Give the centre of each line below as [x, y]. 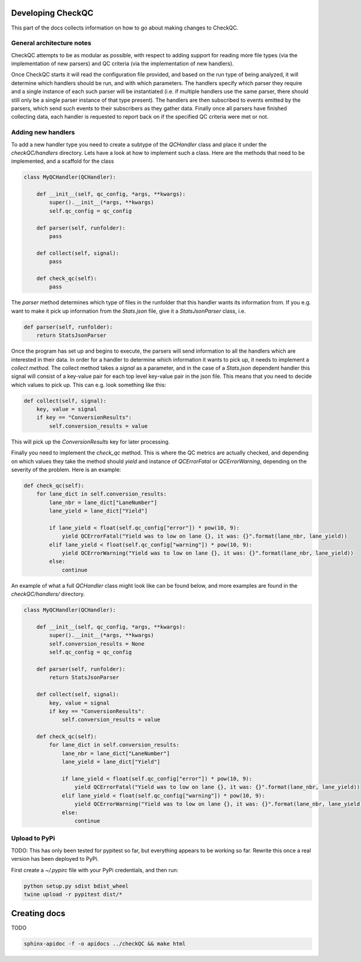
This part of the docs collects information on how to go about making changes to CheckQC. [125, 28]
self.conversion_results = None [97, 644]
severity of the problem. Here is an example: [66, 470]
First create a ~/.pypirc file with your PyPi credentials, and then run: [95, 870]
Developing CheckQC [52, 13]
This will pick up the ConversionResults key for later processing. [91, 442]
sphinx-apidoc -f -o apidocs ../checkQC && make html [105, 944]
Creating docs [38, 913]
